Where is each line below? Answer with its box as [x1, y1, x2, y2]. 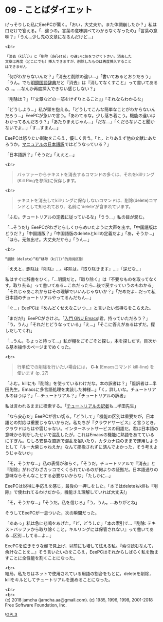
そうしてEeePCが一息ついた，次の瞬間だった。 [5, 510, 100, 515]
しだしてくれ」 [5, 327, 35, 333]
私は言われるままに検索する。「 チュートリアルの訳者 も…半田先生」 [5, 403, 139, 408]
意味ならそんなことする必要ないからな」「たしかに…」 [5, 472, 113, 478]
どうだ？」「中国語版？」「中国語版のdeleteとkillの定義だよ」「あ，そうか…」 [5, 230, 157, 236]
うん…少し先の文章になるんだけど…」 [19, 34, 96, 40]
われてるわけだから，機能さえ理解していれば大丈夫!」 [21, 489, 130, 495]
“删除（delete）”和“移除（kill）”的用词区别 [5, 257, 83, 261]
